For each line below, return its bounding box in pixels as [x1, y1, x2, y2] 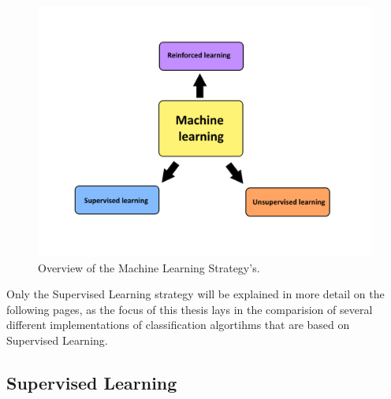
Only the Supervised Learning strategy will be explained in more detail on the [6, 286, 385, 302]
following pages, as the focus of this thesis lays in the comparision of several [6, 301, 373, 317]
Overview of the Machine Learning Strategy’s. [38, 259, 260, 275]
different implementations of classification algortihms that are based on [6, 316, 350, 333]
